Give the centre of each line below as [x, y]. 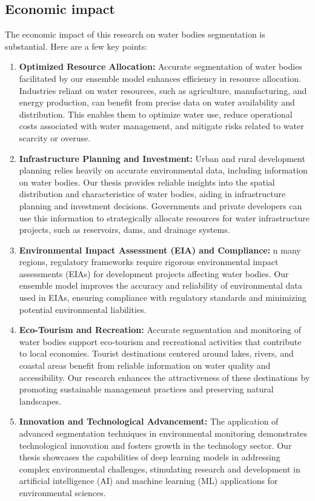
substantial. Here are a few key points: [76, 46]
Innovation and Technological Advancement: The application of [149, 421]
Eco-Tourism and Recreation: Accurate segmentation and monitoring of [160, 330]
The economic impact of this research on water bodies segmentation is [135, 34]
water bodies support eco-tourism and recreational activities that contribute [160, 341]
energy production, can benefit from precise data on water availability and [157, 102]
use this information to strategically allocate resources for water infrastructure [164, 217]
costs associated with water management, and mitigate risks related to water [161, 126]
